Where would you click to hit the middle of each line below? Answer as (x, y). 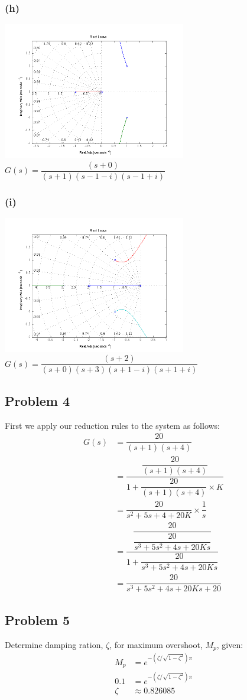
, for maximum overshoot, (156, 644)
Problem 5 (37, 619)
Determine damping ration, (54, 644)
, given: (230, 644)
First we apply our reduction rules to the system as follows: (113, 425)
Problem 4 (37, 400)
